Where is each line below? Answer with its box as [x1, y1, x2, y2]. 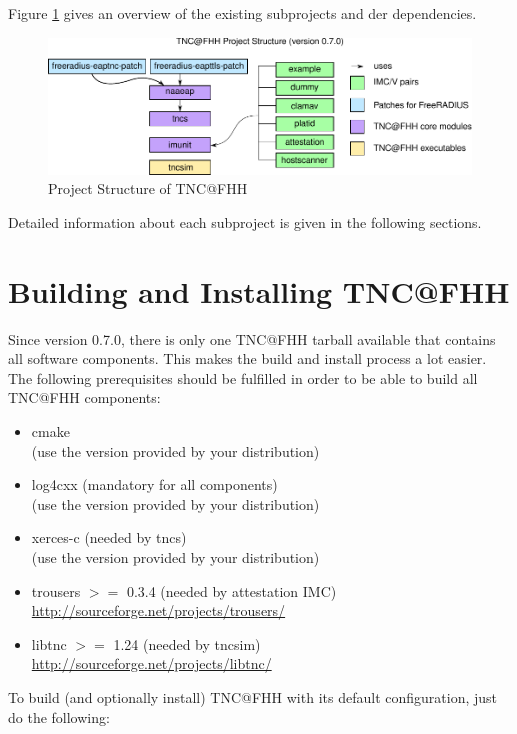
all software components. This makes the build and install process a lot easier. [8, 348, 487, 369]
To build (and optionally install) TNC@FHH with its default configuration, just [8, 686, 498, 707]
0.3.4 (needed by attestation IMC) [126, 580, 337, 601]
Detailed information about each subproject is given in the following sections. [8, 211, 482, 232]
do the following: [8, 706, 110, 727]
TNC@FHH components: [8, 387, 161, 408]
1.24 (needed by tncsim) [113, 633, 261, 654]
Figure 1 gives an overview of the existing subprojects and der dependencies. [8, 3, 477, 23]
